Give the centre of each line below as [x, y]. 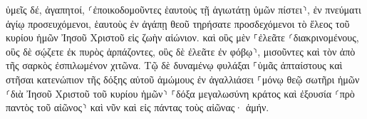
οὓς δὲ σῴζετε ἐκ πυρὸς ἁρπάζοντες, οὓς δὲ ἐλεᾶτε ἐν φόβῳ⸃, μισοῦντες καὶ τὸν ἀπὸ [181, 51]
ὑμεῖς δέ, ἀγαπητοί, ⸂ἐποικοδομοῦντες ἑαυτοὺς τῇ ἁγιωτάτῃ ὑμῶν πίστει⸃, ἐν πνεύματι [183, 9]
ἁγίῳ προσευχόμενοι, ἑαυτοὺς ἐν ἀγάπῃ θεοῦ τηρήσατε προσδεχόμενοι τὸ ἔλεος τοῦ [178, 23]
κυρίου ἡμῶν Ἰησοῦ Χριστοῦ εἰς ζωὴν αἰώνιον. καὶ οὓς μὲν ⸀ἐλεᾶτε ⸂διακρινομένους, [182, 37]
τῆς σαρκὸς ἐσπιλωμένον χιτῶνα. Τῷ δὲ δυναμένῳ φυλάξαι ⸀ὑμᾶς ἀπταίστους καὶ [174, 65]
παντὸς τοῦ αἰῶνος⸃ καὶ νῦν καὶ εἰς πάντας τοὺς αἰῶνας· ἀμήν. [138, 107]
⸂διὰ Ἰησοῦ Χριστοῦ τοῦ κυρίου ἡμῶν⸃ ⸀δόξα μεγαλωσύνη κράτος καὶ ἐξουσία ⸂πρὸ [180, 93]
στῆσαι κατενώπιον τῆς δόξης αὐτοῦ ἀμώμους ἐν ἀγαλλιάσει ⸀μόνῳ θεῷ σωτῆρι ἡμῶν [183, 79]
